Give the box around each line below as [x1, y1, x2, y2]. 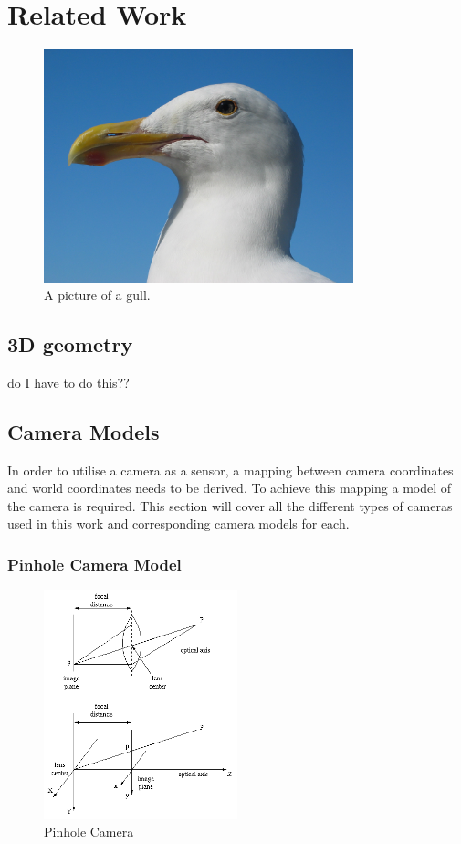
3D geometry [7, 330, 133, 358]
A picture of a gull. [44, 285, 151, 304]
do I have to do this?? [7, 372, 130, 391]
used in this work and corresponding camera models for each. [7, 514, 350, 533]
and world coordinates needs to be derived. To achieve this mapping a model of [7, 478, 452, 497]
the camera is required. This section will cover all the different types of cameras [7, 496, 453, 515]
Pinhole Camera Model [7, 553, 182, 575]
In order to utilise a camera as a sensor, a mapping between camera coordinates [7, 460, 454, 479]
